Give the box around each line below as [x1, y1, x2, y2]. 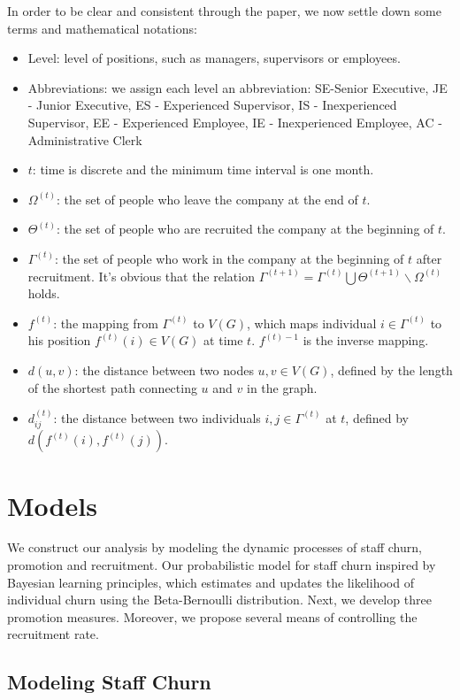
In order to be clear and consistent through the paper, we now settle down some [7, 2, 441, 19]
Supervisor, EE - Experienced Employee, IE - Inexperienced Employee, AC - [27, 112, 442, 131]
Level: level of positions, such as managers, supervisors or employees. [27, 49, 401, 67]
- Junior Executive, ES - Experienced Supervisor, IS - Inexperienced [27, 96, 397, 114]
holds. [27, 284, 60, 303]
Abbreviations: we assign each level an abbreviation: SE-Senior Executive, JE [27, 78, 448, 96]
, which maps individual [246, 313, 377, 332]
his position [27, 331, 91, 350]
